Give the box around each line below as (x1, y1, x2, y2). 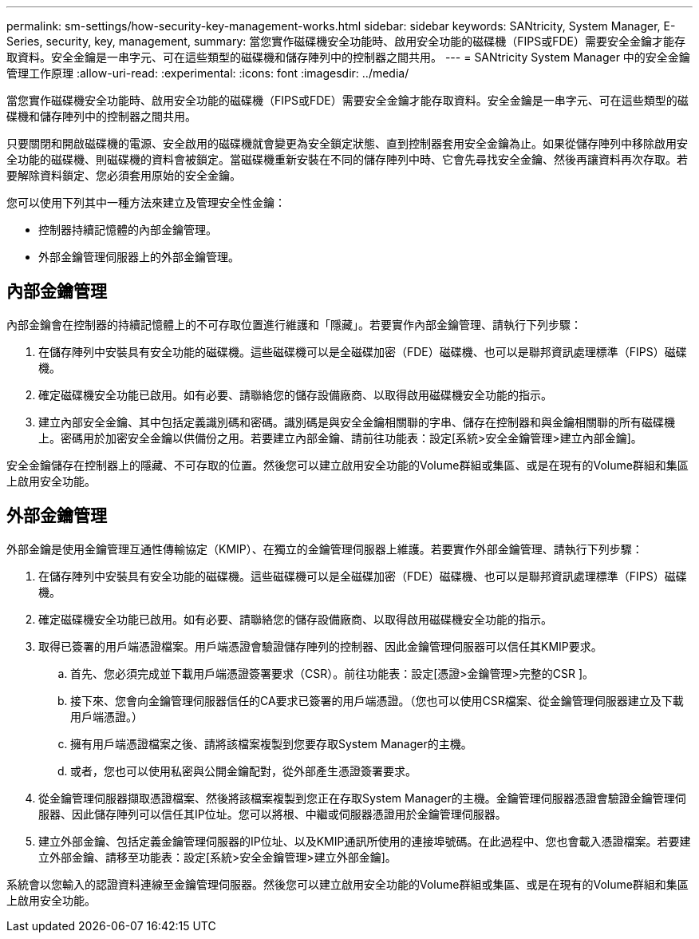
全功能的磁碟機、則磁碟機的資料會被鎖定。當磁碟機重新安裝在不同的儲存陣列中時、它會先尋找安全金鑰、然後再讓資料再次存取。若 (6, 153, 688, 166)
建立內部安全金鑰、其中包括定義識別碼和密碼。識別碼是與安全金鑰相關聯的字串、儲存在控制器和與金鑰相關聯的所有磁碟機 (38, 414, 675, 429)
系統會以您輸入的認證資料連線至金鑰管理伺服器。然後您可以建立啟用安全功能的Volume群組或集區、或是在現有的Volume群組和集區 (6, 877, 689, 891)
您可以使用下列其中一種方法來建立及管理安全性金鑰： (6, 196, 286, 209)
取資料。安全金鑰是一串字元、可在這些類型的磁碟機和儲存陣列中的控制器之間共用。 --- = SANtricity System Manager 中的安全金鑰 (6, 50, 690, 64)
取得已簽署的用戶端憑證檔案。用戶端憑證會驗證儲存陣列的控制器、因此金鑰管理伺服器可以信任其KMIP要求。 (38, 639, 602, 653)
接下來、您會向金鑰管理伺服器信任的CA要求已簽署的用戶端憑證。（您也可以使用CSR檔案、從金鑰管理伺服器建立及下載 (70, 693, 684, 707)
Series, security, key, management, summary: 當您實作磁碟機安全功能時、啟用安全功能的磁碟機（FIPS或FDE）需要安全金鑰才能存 (6, 34, 686, 48)
